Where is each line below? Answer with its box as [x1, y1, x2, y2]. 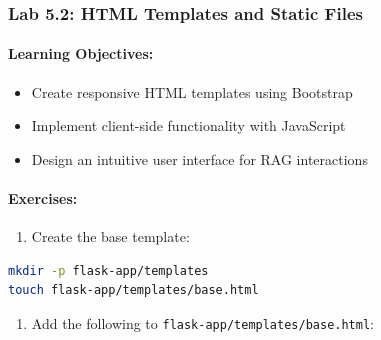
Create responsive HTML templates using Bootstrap [31, 81, 353, 102]
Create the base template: [31, 226, 190, 247]
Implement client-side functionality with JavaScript [31, 115, 346, 136]
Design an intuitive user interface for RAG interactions [31, 148, 368, 169]
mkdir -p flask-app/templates [8, 263, 209, 278]
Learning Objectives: [8, 43, 154, 64]
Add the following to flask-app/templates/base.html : [31, 313, 374, 333]
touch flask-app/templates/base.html [8, 283, 259, 298]
